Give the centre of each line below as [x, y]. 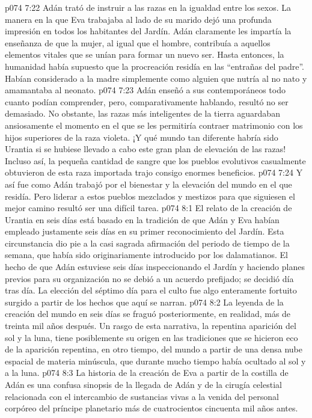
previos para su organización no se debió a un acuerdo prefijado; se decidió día [149, 278]
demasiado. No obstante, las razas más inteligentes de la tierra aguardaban [142, 113]
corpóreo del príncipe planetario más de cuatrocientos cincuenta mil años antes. [151, 408]
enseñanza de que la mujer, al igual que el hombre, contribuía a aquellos [138, 42]
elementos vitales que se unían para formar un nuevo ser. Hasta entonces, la [145, 54]
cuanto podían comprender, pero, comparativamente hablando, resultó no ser [147, 101]
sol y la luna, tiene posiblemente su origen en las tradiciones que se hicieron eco [151, 337]
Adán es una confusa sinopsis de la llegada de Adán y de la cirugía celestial [143, 384]
